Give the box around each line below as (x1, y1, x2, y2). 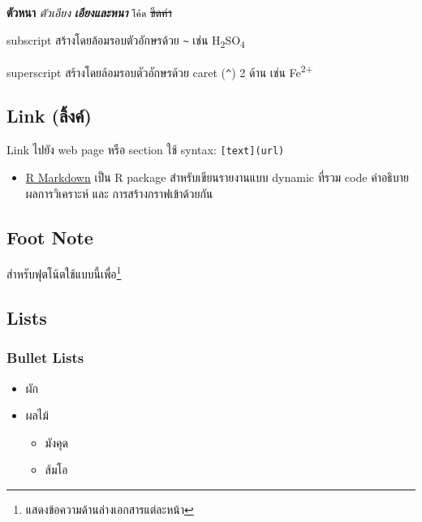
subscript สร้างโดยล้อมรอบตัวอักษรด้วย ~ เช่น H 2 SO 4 (6, 31, 245, 50)
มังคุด (45, 434, 68, 451)
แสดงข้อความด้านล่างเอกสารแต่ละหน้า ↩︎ (25, 500, 194, 517)
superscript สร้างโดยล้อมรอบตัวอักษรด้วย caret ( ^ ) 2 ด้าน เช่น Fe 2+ (6, 61, 313, 80)
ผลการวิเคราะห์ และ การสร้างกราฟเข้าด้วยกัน (25, 184, 213, 201)
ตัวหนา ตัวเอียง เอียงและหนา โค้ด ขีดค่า (6, 4, 172, 20)
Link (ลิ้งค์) (6, 103, 92, 128)
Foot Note (6, 224, 93, 249)
